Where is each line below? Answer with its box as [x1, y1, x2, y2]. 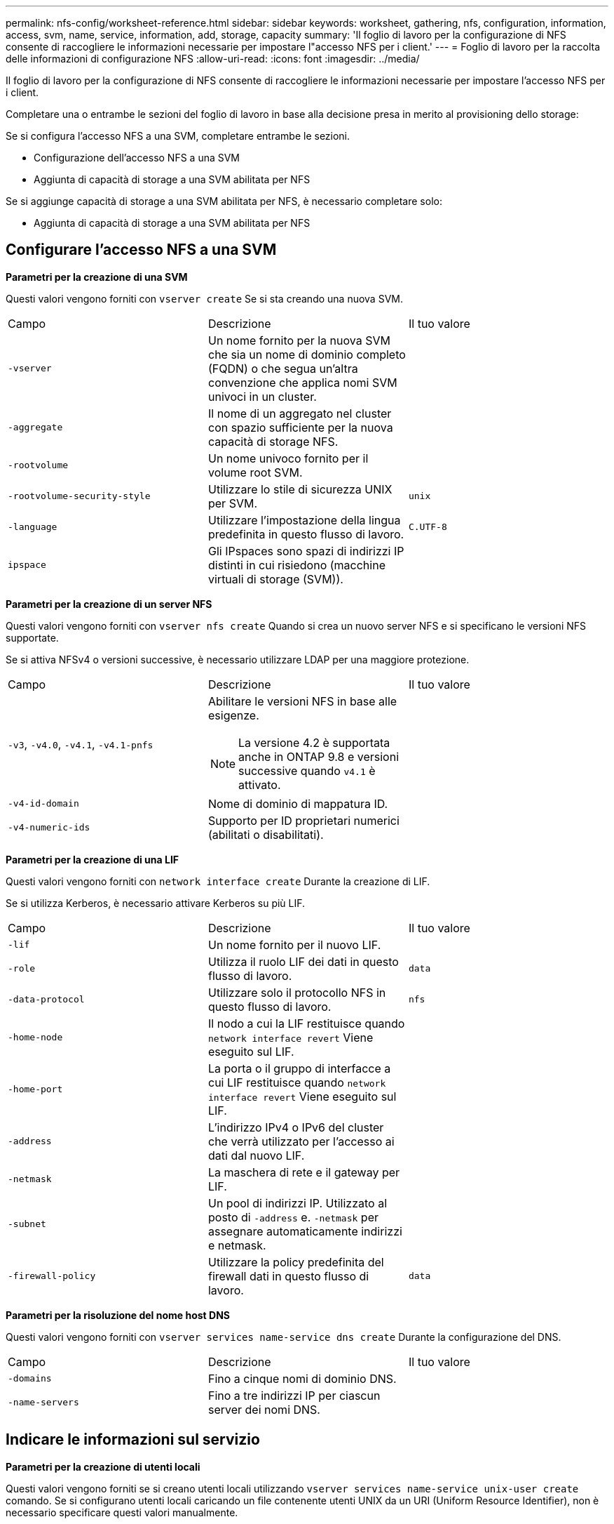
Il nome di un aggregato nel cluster [207, 406, 392, 420]
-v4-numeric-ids [8, 822, 90, 833]
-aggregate [8, 422, 63, 433]
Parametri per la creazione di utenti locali [6, 1460, 200, 1473]
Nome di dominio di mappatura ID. [207, 796, 388, 811]
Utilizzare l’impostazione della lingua [207, 512, 401, 527]
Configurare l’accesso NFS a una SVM [6, 241, 277, 259]
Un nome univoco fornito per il [207, 451, 369, 465]
